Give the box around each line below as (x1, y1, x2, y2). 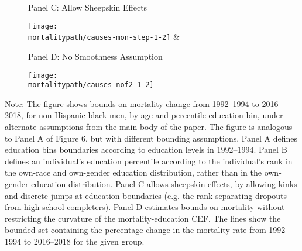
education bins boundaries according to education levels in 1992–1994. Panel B (5, 143, 287, 156)
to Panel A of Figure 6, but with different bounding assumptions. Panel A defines (5, 132, 297, 144)
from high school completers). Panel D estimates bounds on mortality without (5, 201, 285, 213)
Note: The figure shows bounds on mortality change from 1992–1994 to (5, 97, 259, 109)
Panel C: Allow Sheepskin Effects (28, 1, 147, 13)
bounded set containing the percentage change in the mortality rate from (5, 224, 266, 236)
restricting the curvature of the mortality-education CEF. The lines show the (5, 212, 281, 224)
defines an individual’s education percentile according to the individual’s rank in (5, 154, 293, 167)
